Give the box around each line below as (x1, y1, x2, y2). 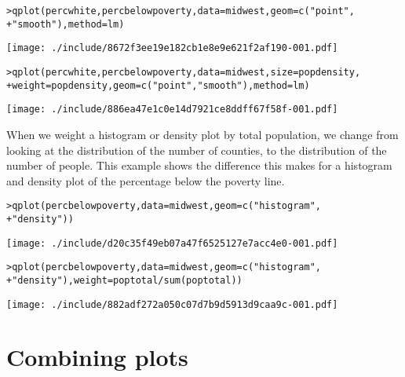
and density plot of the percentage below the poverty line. (6, 172, 285, 188)
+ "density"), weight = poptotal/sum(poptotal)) (6, 274, 243, 286)
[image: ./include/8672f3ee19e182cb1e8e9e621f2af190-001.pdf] (6, 42, 338, 54)
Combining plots (6, 341, 188, 373)
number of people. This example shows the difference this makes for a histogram (6, 157, 392, 174)
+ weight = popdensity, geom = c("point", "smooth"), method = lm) (6, 79, 310, 91)
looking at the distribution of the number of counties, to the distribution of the (6, 141, 387, 158)
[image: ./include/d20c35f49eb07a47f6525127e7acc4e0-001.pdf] (6, 237, 338, 249)
